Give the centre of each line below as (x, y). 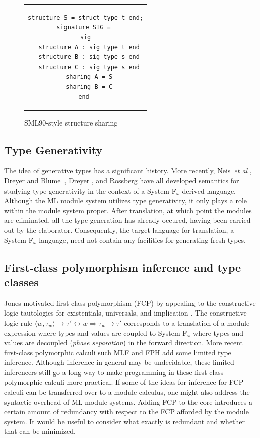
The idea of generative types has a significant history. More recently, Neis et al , (128, 171)
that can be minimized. (40, 431)
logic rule (18, 322)
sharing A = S (89, 77)
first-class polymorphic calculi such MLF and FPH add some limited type (118, 352)
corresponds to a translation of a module (187, 322)
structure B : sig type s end (89, 57)
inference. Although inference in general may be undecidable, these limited (119, 362)
